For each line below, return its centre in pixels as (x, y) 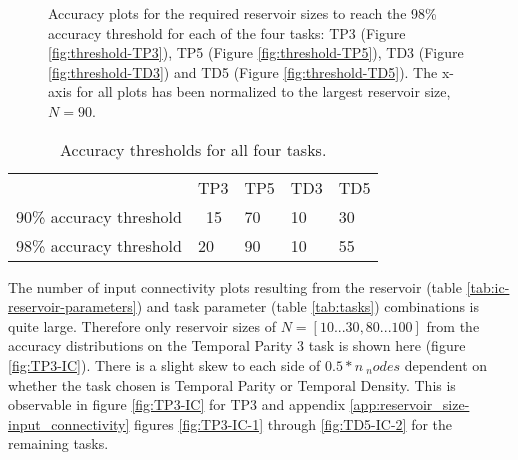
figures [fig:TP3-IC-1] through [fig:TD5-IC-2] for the (293, 423)
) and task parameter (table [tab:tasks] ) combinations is (307, 306)
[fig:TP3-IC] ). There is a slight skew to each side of (164, 364)
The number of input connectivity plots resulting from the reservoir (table (235, 286)
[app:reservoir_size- (409, 404)
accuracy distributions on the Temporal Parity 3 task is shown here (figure (237, 345)
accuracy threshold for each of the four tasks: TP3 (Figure (227, 32)
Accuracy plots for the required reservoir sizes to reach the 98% (242, 13)
